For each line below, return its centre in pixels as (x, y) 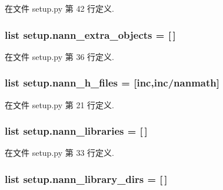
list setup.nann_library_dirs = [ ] (86, 179)
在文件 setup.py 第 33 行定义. (59, 153)
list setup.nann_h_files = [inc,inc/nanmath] (112, 83)
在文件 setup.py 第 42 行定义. (59, 8)
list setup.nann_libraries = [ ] (76, 131)
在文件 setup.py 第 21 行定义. (59, 104)
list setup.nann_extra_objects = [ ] (90, 34)
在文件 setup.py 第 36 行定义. (59, 56)
